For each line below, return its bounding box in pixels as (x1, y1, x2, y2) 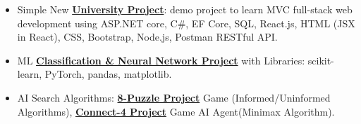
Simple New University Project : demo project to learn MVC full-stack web (17, 2, 353, 16)
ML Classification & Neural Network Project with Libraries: (17, 53, 305, 67)
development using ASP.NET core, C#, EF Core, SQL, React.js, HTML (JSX (17, 15, 355, 30)
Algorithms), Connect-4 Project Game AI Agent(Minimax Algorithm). (17, 104, 335, 118)
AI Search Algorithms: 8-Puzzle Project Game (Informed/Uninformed (17, 90, 331, 104)
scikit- (307, 53, 334, 67)
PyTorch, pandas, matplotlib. (44, 67, 172, 81)
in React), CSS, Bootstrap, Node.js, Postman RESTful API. (17, 29, 278, 44)
